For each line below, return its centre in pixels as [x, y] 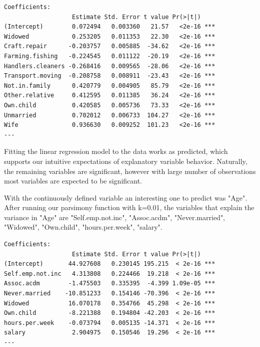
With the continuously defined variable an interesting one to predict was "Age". [126, 197]
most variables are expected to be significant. [73, 181]
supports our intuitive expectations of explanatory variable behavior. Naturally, [126, 161]
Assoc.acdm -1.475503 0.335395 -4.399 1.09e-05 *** [110, 284]
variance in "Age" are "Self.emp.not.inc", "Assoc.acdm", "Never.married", [115, 217]
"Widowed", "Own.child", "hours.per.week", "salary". [83, 227]
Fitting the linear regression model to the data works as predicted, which [116, 151]
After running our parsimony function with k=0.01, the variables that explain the [129, 207]
